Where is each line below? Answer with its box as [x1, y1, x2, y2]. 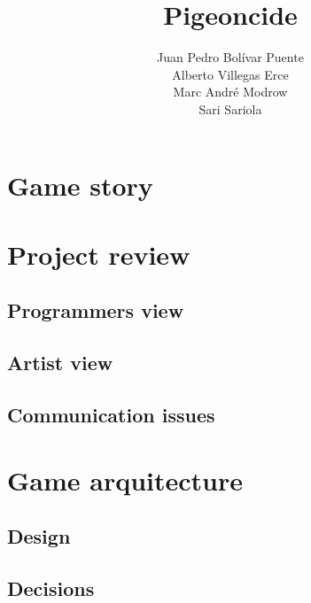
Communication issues [7, 401, 215, 429]
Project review [7, 236, 190, 272]
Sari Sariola [198, 99, 262, 118]
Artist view [7, 349, 113, 376]
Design [7, 522, 71, 550]
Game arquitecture [7, 461, 244, 498]
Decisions [7, 574, 95, 601]
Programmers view [7, 297, 184, 324]
